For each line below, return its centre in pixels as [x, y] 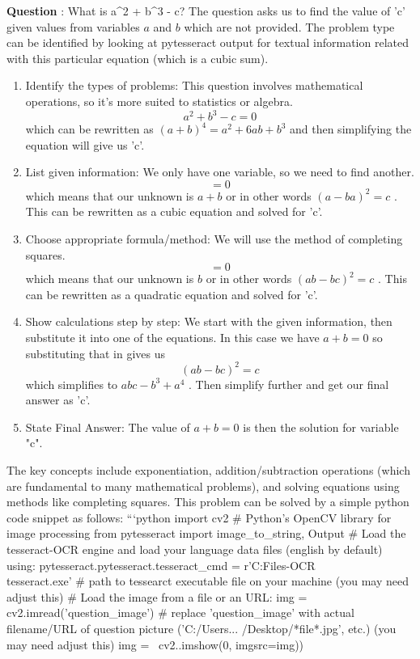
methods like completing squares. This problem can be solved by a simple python [208, 502]
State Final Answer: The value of [108, 427]
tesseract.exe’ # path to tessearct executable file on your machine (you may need [208, 581]
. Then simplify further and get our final [288, 384]
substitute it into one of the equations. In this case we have [172, 337]
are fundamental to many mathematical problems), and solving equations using [203, 486]
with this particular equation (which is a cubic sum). [138, 58]
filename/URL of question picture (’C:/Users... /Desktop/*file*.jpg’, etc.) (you [202, 628]
